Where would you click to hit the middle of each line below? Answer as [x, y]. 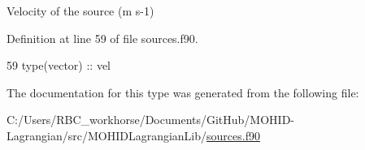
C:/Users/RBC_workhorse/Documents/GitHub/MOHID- [151, 120]
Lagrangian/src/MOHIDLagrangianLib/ [107, 135]
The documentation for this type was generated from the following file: [183, 92]
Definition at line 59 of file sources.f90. [102, 38]
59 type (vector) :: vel [59, 65]
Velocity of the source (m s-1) [80, 11]
